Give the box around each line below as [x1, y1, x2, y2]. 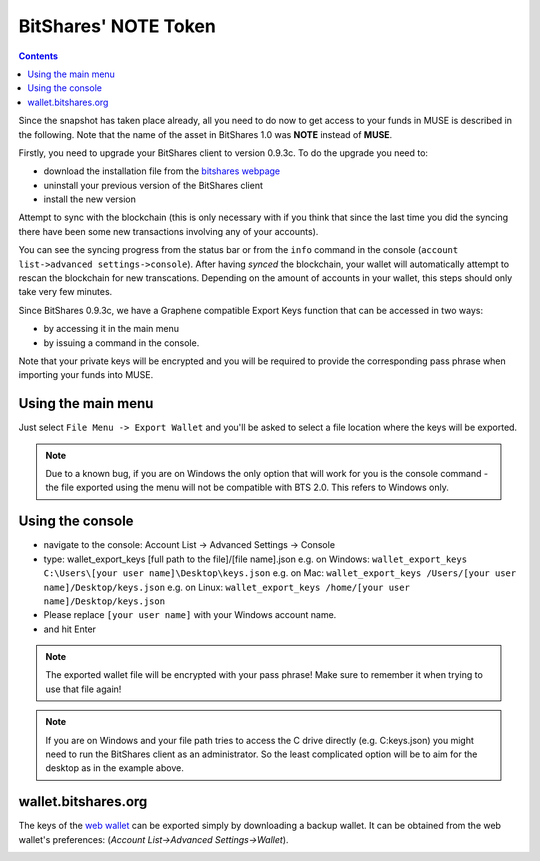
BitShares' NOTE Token [18, 15, 217, 37]
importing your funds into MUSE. [18, 369, 154, 381]
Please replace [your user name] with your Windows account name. [43, 609, 337, 621]
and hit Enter [43, 623, 97, 635]
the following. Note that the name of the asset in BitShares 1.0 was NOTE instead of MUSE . [18, 128, 393, 140]
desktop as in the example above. [45, 762, 184, 774]
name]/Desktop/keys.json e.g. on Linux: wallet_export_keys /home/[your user [43, 581, 410, 593]
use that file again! [45, 683, 122, 695]
